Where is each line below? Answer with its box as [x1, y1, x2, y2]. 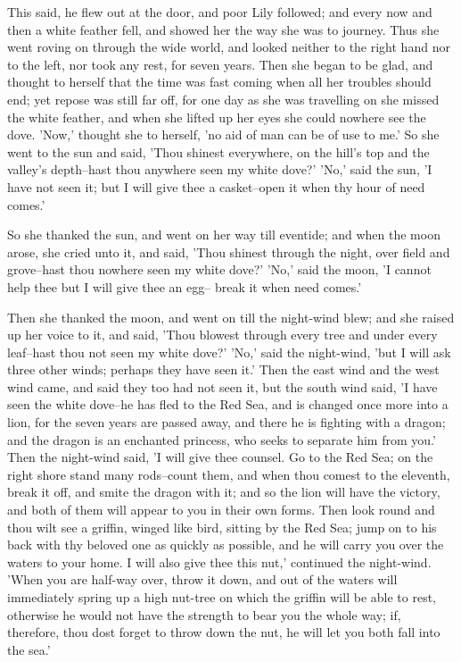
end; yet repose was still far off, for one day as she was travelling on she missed [7, 89, 440, 108]
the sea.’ [7, 640, 51, 658]
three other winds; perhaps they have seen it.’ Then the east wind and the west [7, 360, 440, 379]
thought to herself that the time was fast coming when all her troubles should [7, 72, 432, 91]
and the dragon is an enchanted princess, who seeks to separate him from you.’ [7, 430, 436, 448]
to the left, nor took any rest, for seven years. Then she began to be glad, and [7, 54, 433, 73]
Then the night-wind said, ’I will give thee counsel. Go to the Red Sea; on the [7, 448, 433, 466]
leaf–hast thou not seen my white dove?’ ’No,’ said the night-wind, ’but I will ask [7, 342, 451, 361]
